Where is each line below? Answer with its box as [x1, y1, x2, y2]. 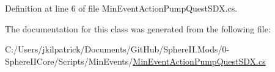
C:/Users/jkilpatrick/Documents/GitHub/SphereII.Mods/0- [5, 43, 230, 56]
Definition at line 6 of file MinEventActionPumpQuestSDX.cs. [5, 2, 238, 14]
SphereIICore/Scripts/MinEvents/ [5, 54, 133, 67]
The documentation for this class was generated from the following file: [5, 22, 271, 35]
